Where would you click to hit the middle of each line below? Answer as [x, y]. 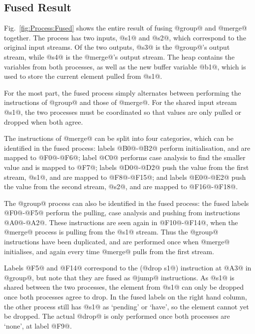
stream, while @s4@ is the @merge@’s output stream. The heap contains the [119, 56]
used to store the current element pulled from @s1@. [83, 76]
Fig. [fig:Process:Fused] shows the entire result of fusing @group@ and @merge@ [126, 28]
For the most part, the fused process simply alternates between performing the [123, 92]
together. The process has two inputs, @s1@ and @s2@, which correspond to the [125, 37]
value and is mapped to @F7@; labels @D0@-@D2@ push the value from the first [127, 167]
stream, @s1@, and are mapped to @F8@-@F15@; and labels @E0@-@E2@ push [125, 177]
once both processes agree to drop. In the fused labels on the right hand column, [126, 297]
